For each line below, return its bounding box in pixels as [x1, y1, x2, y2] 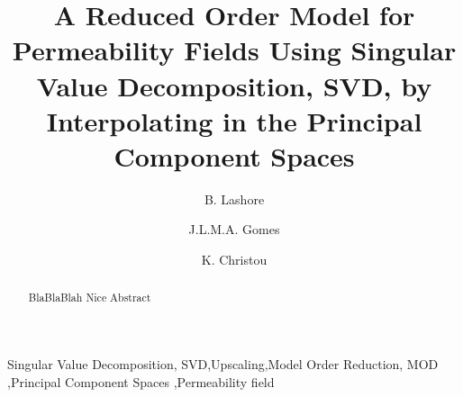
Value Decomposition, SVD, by [36, 67, 432, 104]
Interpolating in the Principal [46, 102, 422, 139]
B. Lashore [204, 189, 265, 208]
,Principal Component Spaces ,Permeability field [7, 372, 275, 391]
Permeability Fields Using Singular [12, 32, 457, 68]
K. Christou [201, 250, 268, 269]
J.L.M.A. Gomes [188, 220, 280, 239]
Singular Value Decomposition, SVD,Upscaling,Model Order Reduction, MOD [7, 355, 439, 374]
